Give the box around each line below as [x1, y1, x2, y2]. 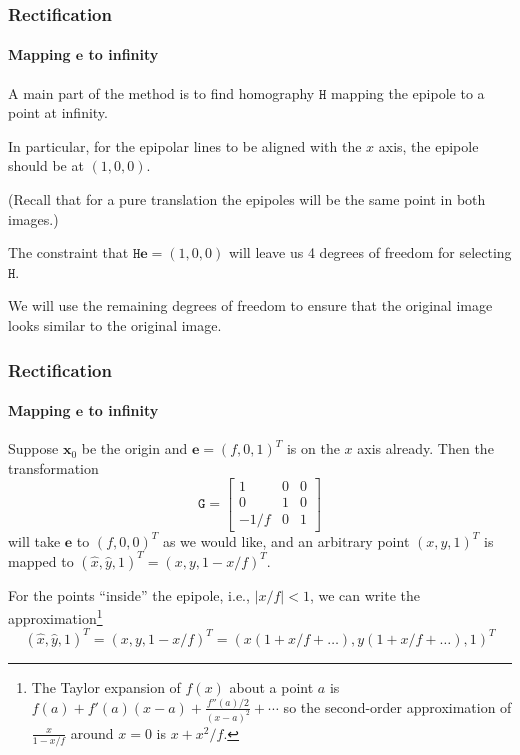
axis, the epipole [378, 135, 479, 156]
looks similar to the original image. [8, 314, 222, 335]
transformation [8, 457, 99, 478]
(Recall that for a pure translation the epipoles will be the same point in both [8, 189, 486, 210]
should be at [8, 155, 84, 176]
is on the [286, 438, 340, 459]
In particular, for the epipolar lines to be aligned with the [8, 135, 362, 156]
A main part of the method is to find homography [8, 82, 315, 103]
